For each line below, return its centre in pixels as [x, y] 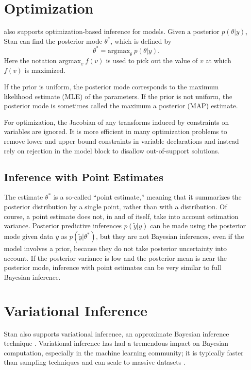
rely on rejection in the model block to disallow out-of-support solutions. [112, 150]
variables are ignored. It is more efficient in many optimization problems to [116, 131]
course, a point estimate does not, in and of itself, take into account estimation [121, 216]
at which [218, 60]
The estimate [24, 197]
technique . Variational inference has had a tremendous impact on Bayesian [116, 343]
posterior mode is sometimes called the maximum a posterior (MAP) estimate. [121, 106]
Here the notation [30, 60]
